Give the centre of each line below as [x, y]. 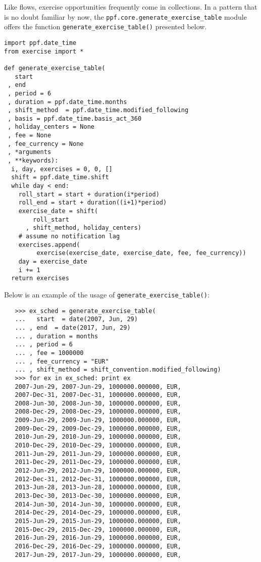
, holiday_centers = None [51, 127]
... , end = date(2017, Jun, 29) [73, 327]
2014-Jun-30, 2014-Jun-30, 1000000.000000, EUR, [98, 504]
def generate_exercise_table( [55, 68]
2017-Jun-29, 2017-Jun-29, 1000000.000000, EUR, [98, 555]
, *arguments [30, 152]
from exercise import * [44, 51]
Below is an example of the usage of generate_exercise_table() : [107, 294]
